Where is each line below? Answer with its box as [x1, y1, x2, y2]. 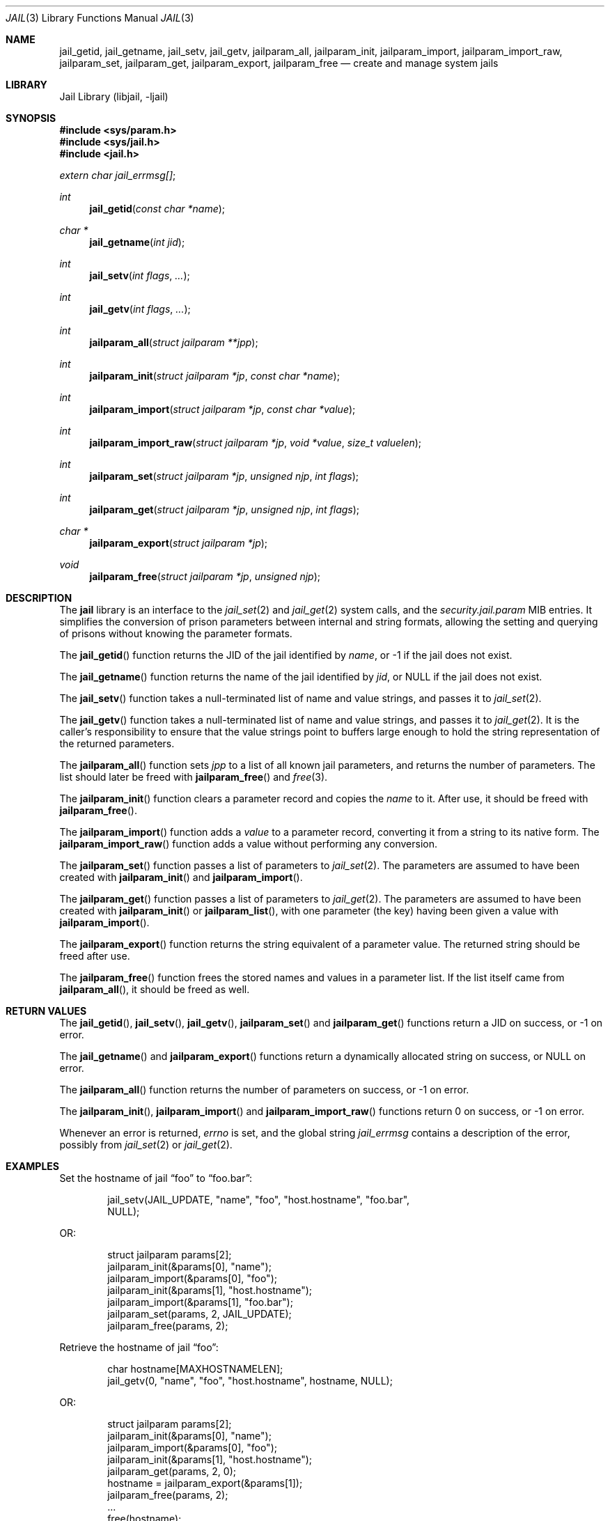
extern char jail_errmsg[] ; [59, 169, 176, 181]
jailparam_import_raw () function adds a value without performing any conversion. [59, 838, 437, 850]
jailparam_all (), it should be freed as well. [59, 983, 250, 995]
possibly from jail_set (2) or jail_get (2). [59, 1139, 233, 1150]
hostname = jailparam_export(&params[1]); [107, 1477, 303, 1489]
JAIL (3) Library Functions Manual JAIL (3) [6, 12, 194, 24]
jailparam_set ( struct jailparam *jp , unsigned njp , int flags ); [89, 470, 359, 482]
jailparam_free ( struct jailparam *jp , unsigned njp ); [89, 570, 321, 582]
